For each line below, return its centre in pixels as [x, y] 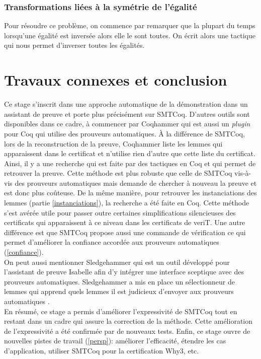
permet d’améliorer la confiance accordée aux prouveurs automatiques [112, 242]
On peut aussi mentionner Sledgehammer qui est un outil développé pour [117, 262]
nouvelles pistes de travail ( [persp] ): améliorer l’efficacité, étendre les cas [115, 341]
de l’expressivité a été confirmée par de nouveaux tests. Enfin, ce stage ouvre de [127, 331]
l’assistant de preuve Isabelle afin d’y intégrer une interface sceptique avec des [124, 272]
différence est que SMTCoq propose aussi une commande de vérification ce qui [125, 232]
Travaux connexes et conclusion [116, 80]
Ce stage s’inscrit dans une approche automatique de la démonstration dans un [126, 104]
